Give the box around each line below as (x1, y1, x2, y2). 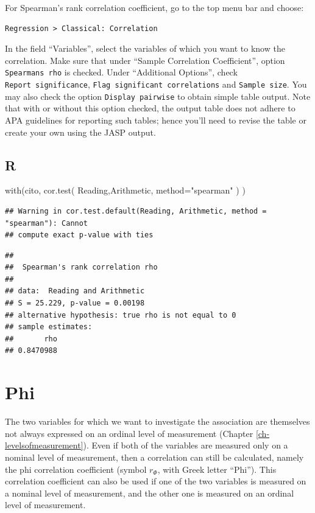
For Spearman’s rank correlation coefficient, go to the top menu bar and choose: (5, 1, 304, 13)
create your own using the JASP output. (5, 125, 156, 138)
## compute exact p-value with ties (5, 231, 154, 240)
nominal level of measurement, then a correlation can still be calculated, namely (5, 450, 304, 463)
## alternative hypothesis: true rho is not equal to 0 (5, 310, 236, 319)
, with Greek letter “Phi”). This (157, 462, 277, 475)
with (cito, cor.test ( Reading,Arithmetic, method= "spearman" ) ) (5, 184, 246, 197)
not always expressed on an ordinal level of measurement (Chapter (5, 427, 253, 439)
